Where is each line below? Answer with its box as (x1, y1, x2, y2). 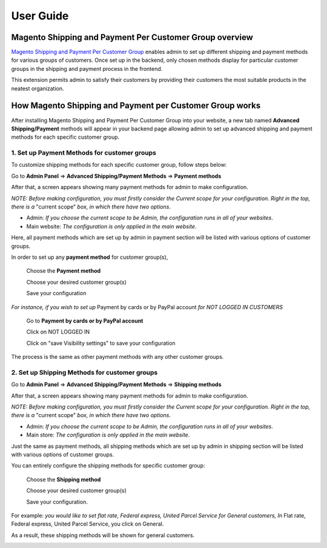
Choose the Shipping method (26, 476, 101, 483)
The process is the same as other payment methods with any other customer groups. (11, 353, 224, 361)
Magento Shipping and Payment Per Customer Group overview (11, 32, 254, 42)
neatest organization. (11, 85, 64, 92)
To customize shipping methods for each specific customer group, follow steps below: (11, 161, 227, 169)
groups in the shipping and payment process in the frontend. (11, 65, 163, 72)
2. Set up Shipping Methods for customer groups (11, 368, 158, 376)
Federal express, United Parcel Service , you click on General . (11, 520, 164, 527)
